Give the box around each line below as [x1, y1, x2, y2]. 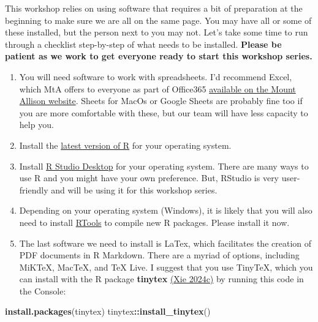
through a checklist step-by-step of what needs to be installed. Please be [5, 37, 282, 50]
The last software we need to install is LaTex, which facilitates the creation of [19, 236, 312, 249]
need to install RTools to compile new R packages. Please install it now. [19, 215, 290, 228]
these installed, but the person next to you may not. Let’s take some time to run [5, 26, 308, 39]
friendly [19, 183, 48, 196]
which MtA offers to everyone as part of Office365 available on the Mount [19, 82, 296, 95]
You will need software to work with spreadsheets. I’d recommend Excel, [19, 70, 292, 83]
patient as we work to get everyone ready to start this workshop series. [5, 50, 312, 62]
